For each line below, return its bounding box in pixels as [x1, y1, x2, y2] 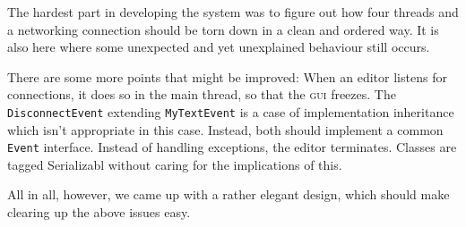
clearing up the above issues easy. [7, 203, 191, 222]
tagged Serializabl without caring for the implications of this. [7, 155, 342, 173]
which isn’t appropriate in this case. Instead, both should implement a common [7, 120, 444, 139]
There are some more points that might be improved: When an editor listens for [7, 67, 447, 86]
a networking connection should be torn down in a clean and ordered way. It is [7, 20, 439, 38]
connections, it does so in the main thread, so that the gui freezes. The [7, 85, 396, 104]
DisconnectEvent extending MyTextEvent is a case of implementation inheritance [7, 102, 454, 121]
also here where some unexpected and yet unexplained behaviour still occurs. [7, 38, 430, 56]
